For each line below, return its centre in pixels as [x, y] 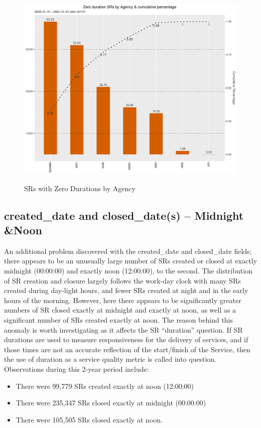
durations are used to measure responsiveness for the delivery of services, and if [126, 339]
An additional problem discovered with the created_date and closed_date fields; [128, 251]
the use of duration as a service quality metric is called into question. [110, 359]
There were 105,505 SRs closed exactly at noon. [89, 419]
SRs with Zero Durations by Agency [80, 188]
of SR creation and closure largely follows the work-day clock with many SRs [122, 280]
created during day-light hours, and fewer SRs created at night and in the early [126, 290]
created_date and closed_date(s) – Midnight [124, 215]
